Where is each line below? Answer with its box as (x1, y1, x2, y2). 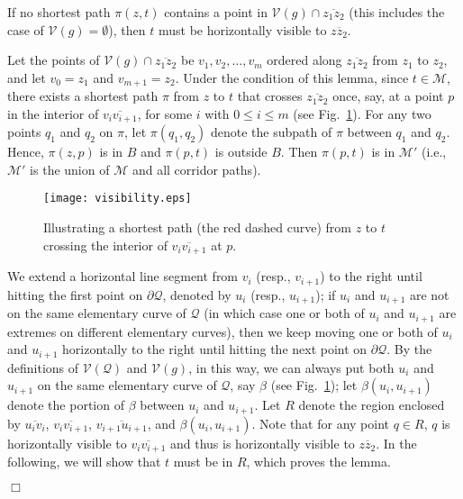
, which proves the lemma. (246, 452, 391, 471)
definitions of (7, 358, 79, 377)
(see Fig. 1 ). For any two (293, 104, 431, 122)
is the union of (30, 159, 110, 178)
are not (409, 285, 449, 304)
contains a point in (164, 3, 268, 21)
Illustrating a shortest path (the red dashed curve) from (43, 218, 351, 237)
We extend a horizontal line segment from (7, 267, 239, 286)
